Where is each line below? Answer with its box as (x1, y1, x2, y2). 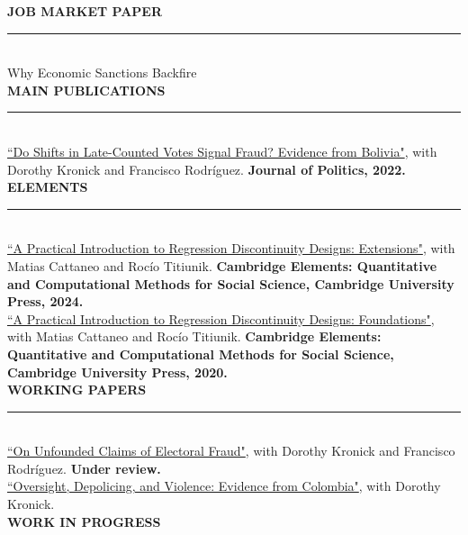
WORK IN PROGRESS (7, 512, 161, 530)
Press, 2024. (7, 292, 84, 311)
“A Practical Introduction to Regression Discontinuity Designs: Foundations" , (7, 309, 435, 328)
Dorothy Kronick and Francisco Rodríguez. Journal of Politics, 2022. (7, 159, 406, 178)
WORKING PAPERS (7, 380, 147, 399)
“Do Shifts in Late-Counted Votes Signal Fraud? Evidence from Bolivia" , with (7, 141, 437, 160)
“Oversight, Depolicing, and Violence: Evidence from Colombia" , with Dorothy (7, 476, 441, 495)
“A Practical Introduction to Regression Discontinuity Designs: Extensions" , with (7, 239, 455, 258)
